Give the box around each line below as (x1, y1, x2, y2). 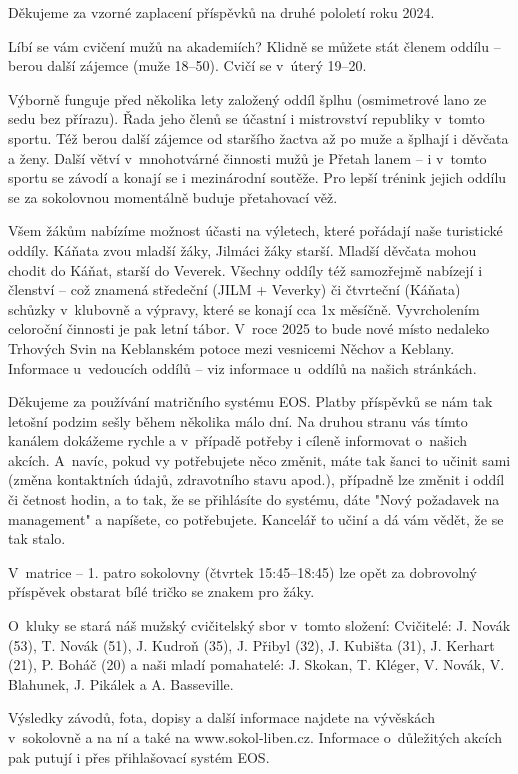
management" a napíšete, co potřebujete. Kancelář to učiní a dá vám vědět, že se (8, 508, 504, 529)
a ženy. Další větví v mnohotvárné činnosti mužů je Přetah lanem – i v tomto (8, 147, 487, 168)
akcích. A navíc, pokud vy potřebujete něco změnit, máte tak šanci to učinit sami (8, 449, 511, 470)
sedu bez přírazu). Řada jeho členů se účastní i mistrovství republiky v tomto (8, 108, 485, 129)
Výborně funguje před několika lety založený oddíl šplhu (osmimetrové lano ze (8, 88, 487, 109)
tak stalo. (8, 528, 66, 549)
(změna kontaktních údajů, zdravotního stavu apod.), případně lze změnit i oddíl (8, 469, 505, 490)
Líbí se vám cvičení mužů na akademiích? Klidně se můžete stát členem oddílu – (8, 35, 501, 56)
